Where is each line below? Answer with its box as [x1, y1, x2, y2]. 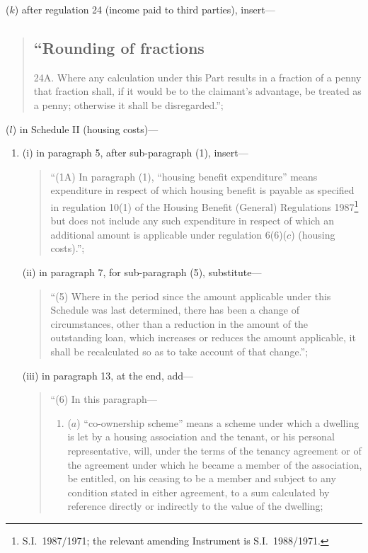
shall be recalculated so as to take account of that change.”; [50, 343, 309, 358]
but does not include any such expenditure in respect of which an [50, 213, 335, 228]
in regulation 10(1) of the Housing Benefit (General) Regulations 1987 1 [50, 197, 359, 214]
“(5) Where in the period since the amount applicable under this [50, 288, 331, 303]
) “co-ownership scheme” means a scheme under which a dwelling [76, 415, 360, 430]
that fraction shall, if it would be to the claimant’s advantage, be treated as [33, 84, 362, 98]
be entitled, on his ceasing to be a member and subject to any [67, 471, 336, 486]
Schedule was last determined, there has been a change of [50, 302, 300, 317]
